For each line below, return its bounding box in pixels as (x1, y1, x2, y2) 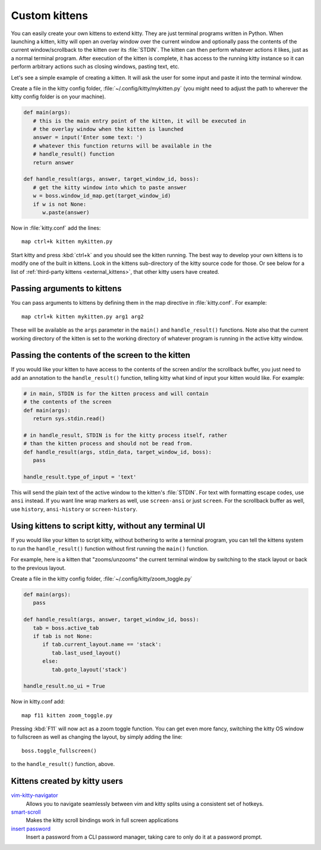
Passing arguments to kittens (11, 283, 122, 294)
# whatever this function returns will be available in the (33, 142, 212, 149)
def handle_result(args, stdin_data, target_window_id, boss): (23, 448, 212, 455)
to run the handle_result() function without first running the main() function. (11, 545, 209, 552)
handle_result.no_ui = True (23, 683, 105, 690)
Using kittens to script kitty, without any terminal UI (11, 521, 205, 531)
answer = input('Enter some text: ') (33, 134, 143, 141)
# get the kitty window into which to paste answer (33, 184, 187, 190)
